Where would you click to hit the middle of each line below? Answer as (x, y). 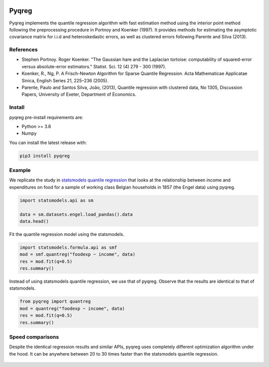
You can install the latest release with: (48, 143)
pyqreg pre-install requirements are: (46, 117)
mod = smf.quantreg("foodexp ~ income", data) (77, 255)
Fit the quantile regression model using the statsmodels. (67, 234)
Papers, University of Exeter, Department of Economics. (79, 94)
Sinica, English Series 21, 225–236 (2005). (65, 80)
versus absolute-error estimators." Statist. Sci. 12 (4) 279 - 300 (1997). (94, 66)
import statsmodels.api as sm (57, 200)
